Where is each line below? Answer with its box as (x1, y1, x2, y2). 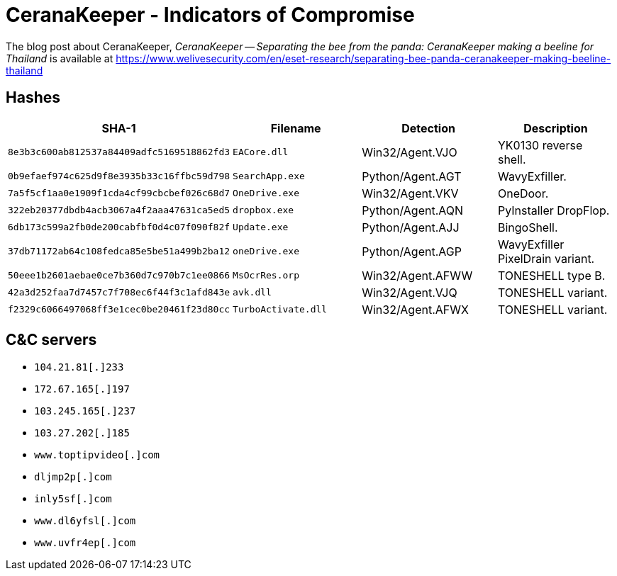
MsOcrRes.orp (233, 270, 299, 281)
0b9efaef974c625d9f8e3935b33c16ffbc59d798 (8, 171, 230, 182)
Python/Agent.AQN (362, 203, 464, 218)
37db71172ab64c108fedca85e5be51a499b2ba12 (8, 246, 230, 257)
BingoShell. (497, 220, 558, 235)
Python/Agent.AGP (362, 244, 462, 259)
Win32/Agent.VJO (362, 145, 457, 159)
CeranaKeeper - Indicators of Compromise (6, 3, 415, 27)
